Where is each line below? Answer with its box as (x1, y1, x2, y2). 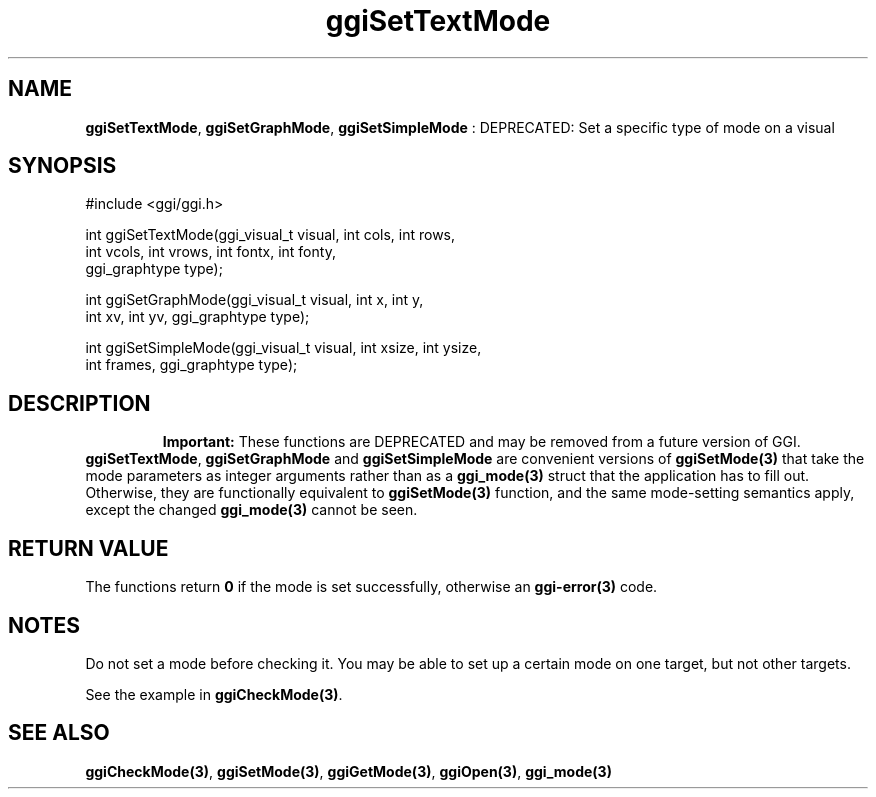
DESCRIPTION (8, 390, 151, 416)
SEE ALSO (8, 720, 110, 746)
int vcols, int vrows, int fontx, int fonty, (85, 243, 336, 261)
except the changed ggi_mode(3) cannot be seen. (85, 501, 418, 519)
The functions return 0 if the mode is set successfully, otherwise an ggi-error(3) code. (85, 578, 658, 596)
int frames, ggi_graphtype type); (85, 356, 298, 374)
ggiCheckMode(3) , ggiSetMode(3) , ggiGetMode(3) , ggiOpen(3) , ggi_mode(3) (85, 762, 612, 780)
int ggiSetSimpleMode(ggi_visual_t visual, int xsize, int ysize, (85, 339, 482, 357)
